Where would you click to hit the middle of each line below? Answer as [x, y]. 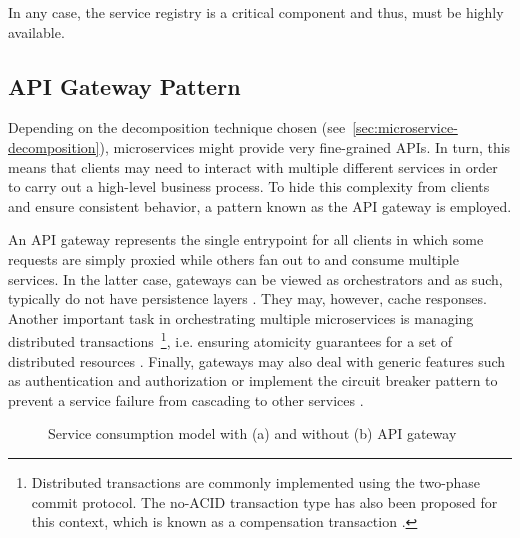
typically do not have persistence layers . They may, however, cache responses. [247, 298]
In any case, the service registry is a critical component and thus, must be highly [256, 12]
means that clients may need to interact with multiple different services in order [253, 166]
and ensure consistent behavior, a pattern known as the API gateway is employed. [260, 205]
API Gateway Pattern [124, 85]
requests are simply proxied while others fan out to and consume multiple [233, 258]
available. [36, 31]
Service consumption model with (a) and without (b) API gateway [252, 433]
